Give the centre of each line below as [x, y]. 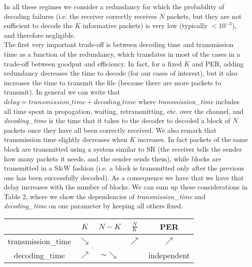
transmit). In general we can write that [62, 92]
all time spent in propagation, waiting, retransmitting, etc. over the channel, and [124, 111]
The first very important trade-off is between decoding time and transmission [119, 44]
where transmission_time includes [189, 101]
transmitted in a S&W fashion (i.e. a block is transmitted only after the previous [124, 168]
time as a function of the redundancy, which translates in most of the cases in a [122, 54]
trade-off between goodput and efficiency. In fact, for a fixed [93, 63]
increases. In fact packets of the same [193, 139]
